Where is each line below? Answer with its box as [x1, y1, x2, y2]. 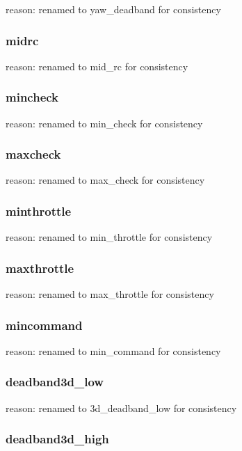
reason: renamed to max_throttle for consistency [6, 287, 214, 301]
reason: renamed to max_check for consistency [6, 173, 205, 187]
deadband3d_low [6, 373, 104, 390]
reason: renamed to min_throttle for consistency [6, 230, 213, 244]
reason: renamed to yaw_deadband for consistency [6, 2, 221, 16]
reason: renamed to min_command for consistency [6, 343, 221, 358]
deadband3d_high [6, 430, 109, 448]
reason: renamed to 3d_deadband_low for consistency [6, 400, 237, 415]
